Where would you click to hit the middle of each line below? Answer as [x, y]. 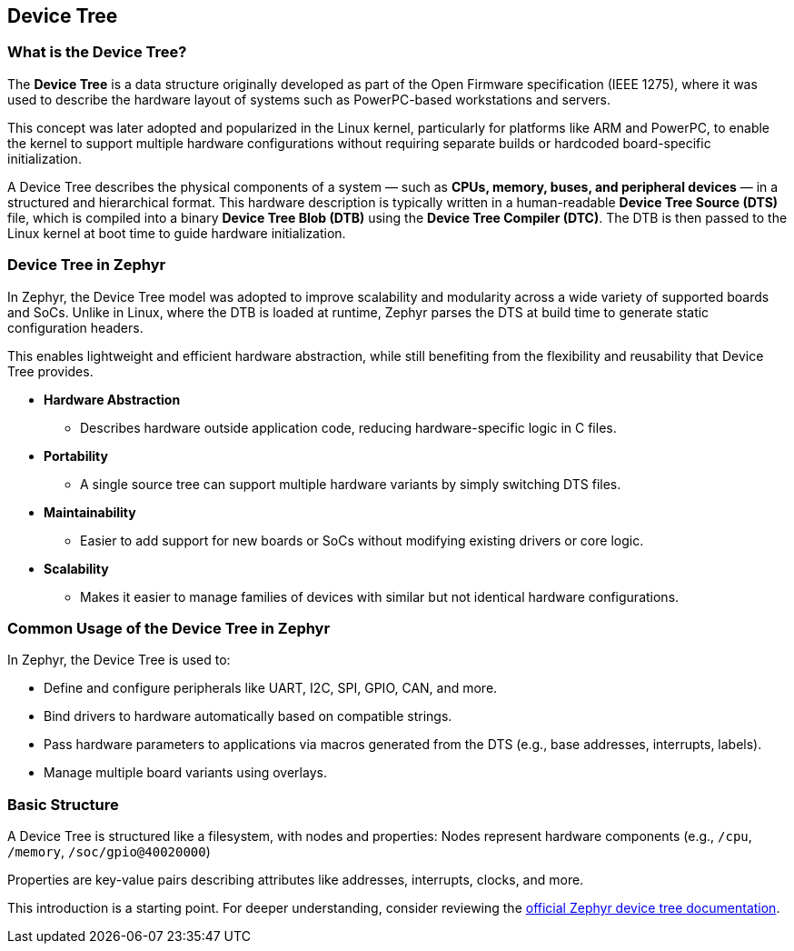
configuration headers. [75, 327]
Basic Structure [63, 804]
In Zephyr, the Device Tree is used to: [119, 660]
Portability [76, 455]
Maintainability [90, 512]
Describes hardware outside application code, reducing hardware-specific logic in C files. [348, 427]
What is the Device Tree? [97, 52]
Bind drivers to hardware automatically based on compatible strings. [248, 716]
